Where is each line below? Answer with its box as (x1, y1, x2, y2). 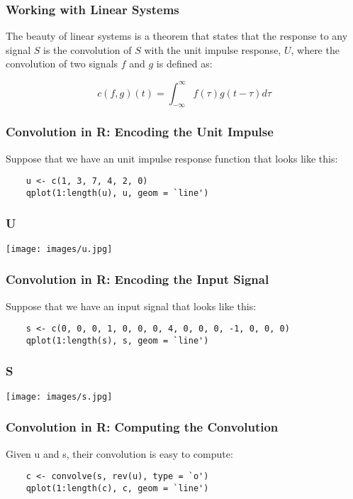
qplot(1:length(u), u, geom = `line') (26, 187, 209, 198)
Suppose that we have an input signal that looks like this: (6, 298, 257, 313)
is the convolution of (43, 42, 132, 57)
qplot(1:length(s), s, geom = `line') (26, 335, 209, 346)
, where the (291, 42, 340, 57)
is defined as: (156, 56, 213, 71)
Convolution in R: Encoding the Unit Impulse (6, 123, 274, 141)
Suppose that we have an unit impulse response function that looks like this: (6, 150, 338, 165)
